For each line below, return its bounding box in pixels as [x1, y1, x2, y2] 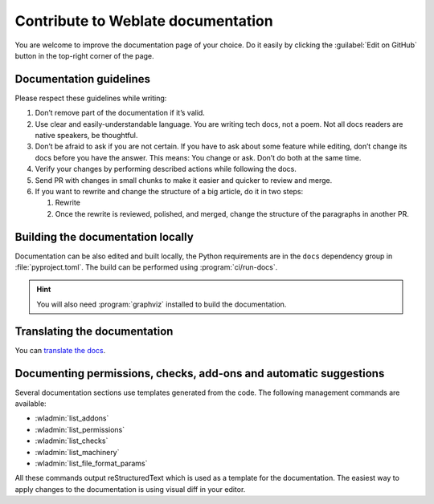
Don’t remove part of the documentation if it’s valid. [35, 108, 205, 118]
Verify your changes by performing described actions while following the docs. [35, 165, 297, 174]
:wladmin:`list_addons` [35, 413, 109, 423]
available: [14, 399, 47, 408]
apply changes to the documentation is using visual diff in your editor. [14, 484, 246, 494]
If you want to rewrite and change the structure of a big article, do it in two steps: [35, 186, 304, 196]
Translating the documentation [14, 324, 174, 338]
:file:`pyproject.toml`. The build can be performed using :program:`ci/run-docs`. [14, 262, 278, 272]
